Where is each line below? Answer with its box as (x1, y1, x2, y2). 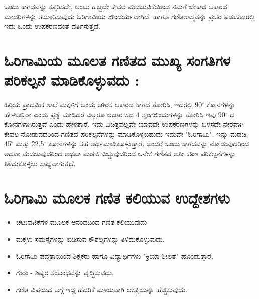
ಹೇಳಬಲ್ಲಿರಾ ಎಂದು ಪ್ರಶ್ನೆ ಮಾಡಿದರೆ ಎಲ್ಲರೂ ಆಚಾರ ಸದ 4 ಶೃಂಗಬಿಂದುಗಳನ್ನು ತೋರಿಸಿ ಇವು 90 (4, 109, 225, 119)
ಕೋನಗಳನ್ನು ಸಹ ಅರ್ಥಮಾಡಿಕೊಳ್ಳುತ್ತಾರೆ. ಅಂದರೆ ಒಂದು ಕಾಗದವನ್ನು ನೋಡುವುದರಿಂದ (48, 138, 249, 149)
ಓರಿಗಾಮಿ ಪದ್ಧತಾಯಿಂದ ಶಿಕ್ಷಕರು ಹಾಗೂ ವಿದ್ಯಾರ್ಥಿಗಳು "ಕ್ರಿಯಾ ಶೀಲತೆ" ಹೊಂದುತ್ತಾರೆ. (16, 250, 213, 261)
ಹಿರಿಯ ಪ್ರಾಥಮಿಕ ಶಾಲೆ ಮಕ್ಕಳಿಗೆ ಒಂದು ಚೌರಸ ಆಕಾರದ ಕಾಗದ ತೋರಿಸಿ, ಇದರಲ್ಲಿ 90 (4, 99, 202, 110)
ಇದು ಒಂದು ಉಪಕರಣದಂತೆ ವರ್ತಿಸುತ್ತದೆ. (4, 21, 101, 31)
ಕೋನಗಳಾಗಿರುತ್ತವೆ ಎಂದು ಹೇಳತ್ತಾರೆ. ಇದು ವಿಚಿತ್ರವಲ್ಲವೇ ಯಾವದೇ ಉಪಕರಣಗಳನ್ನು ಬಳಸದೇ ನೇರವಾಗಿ (4, 119, 244, 129)
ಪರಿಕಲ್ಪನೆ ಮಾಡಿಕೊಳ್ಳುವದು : (4, 70, 140, 90)
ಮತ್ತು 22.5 (16, 138, 44, 149)
